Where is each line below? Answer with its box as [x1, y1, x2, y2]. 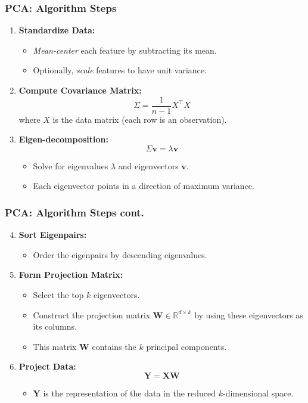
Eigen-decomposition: [18, 133, 108, 145]
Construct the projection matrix [33, 308, 151, 321]
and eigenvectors [118, 159, 179, 172]
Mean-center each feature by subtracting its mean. [33, 44, 217, 56]
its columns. [33, 320, 77, 333]
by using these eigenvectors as [194, 308, 303, 321]
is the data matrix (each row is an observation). [52, 113, 227, 125]
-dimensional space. [223, 387, 294, 399]
